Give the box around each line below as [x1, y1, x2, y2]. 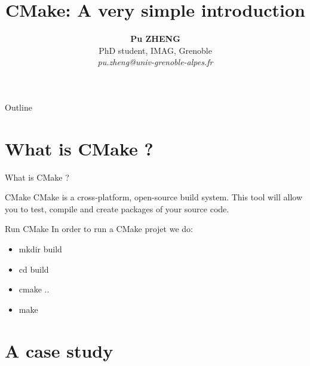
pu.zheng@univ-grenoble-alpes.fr [97, 56, 213, 68]
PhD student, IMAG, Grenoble [99, 44, 212, 56]
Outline [5, 100, 32, 113]
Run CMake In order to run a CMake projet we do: [5, 222, 193, 235]
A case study [5, 338, 113, 362]
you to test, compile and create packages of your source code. [5, 202, 229, 215]
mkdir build [19, 243, 62, 255]
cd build [19, 263, 49, 275]
